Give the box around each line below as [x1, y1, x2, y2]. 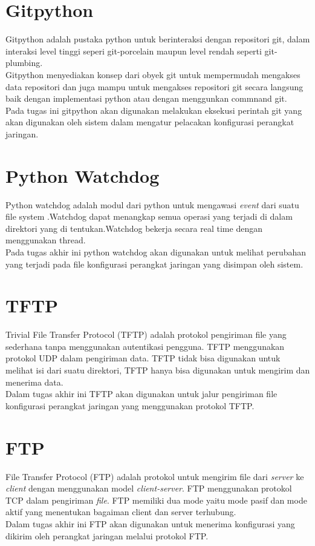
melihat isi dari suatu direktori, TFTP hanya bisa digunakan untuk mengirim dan [5, 364, 310, 377]
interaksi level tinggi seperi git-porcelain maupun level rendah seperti [5, 44, 262, 57]
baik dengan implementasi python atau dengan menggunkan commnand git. [5, 92, 287, 105]
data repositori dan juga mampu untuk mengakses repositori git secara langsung [5, 80, 304, 93]
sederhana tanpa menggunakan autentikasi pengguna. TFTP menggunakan [5, 340, 285, 352]
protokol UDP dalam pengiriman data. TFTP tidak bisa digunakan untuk [5, 352, 281, 364]
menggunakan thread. [5, 234, 86, 246]
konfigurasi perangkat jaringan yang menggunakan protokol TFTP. [5, 399, 255, 412]
